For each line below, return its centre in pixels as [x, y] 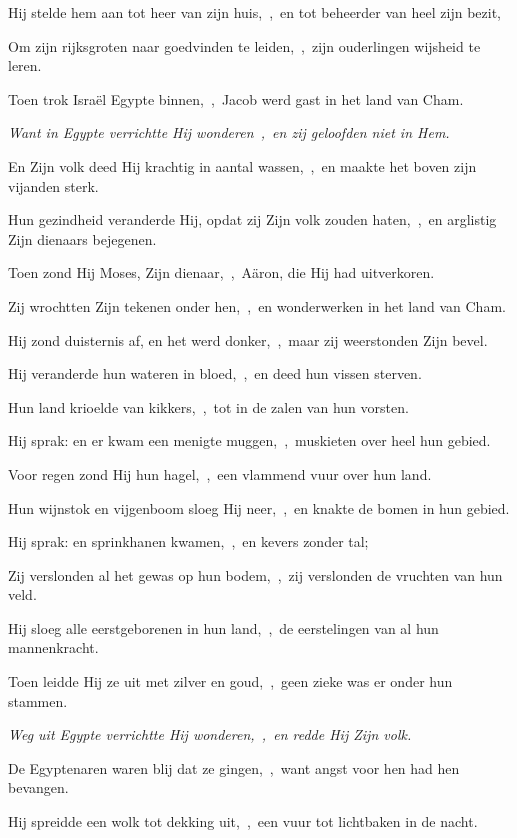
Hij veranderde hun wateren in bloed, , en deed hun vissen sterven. [215, 373]
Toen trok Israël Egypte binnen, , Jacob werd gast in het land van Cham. [236, 98]
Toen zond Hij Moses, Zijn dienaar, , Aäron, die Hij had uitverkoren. [221, 272]
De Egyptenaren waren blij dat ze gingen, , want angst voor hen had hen [234, 767]
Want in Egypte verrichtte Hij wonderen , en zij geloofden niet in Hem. [229, 132]
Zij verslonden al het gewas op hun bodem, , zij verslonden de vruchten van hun [255, 574]
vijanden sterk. [53, 185]
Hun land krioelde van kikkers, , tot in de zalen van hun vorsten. [208, 406]
